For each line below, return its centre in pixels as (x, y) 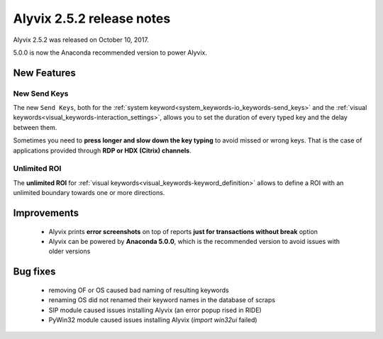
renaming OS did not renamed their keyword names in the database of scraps (162, 300)
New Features (44, 73)
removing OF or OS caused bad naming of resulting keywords (139, 290)
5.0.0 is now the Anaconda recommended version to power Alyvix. (110, 52)
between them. (35, 127)
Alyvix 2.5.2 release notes (92, 18)
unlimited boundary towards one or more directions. (89, 193)
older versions (70, 251)
